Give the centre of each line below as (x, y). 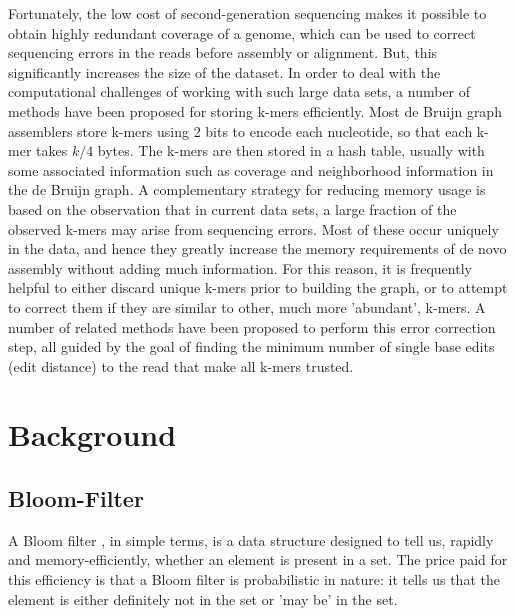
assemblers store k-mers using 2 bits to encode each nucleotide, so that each (240, 130)
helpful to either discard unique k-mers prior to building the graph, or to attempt (258, 287)
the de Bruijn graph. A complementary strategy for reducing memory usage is (247, 189)
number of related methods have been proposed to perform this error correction (252, 326)
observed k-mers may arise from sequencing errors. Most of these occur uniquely (253, 228)
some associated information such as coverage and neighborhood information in (251, 169)
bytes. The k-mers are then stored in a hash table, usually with (291, 150)
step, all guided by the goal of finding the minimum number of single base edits (251, 346)
